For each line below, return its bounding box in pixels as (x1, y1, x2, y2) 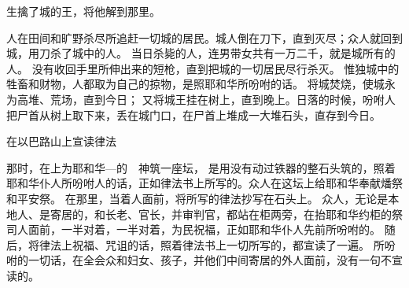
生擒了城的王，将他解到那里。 (6, 3, 160, 19)
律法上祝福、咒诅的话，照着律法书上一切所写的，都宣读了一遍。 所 (39, 236, 385, 253)
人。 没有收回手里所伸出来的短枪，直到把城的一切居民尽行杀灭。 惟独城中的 (6, 60, 400, 76)
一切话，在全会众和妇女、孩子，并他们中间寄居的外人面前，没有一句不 (28, 252, 392, 268)
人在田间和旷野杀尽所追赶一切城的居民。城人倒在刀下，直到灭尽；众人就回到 (6, 29, 403, 46)
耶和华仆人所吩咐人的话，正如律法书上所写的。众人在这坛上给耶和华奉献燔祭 (6, 175, 403, 191)
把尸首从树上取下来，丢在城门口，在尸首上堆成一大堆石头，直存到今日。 (6, 106, 381, 123)
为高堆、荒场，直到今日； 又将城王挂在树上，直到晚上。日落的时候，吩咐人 (6, 90, 396, 107)
